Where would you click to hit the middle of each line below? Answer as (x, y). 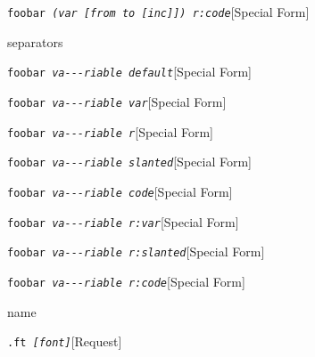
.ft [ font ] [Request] (65, 341)
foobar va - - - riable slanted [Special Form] (129, 162)
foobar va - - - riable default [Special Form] (129, 72)
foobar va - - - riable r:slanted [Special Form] (136, 252)
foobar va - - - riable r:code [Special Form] (126, 281)
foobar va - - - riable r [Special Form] (111, 131)
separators (35, 41)
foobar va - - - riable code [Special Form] (120, 191)
